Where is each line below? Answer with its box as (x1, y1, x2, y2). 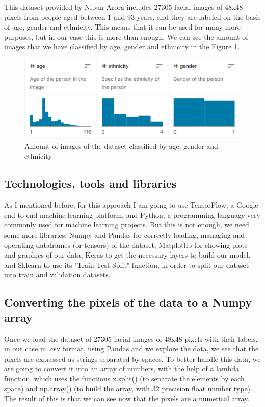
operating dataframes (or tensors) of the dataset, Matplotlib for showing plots (4, 239, 248, 250)
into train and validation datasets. (4, 269, 111, 280)
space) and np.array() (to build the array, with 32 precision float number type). (4, 383, 252, 394)
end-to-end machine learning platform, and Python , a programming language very (4, 209, 260, 220)
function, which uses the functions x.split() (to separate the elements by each (4, 373, 245, 384)
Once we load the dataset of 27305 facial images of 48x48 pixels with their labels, (4, 333, 258, 344)
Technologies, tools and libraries (4, 175, 177, 191)
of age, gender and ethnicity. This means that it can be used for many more (4, 21, 241, 32)
